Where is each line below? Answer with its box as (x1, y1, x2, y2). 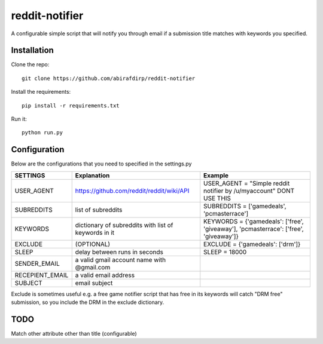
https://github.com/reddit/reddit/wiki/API (75, 186, 190, 195)
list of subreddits (75, 205, 123, 214)
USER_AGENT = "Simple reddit (203, 179, 290, 188)
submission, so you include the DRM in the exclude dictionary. (11, 299, 164, 306)
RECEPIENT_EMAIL (14, 271, 69, 279)
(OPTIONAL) (75, 239, 111, 248)
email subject (75, 278, 113, 287)
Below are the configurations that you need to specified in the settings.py (11, 160, 192, 167)
